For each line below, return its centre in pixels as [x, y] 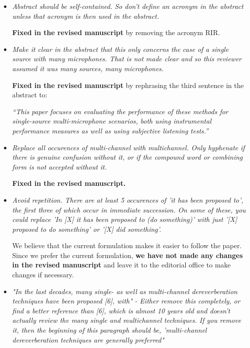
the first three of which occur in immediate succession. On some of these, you [129, 209]
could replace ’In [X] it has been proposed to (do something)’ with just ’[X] [125, 219]
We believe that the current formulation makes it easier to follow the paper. [127, 245]
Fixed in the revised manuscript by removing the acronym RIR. [116, 32]
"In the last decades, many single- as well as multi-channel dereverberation [125, 291]
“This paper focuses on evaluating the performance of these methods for [120, 111]
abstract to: [30, 95]
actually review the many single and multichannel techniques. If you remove [126, 320]
